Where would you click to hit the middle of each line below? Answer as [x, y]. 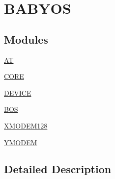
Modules [26, 39]
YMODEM [21, 142]
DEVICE [18, 92]
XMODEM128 [26, 125]
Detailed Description [58, 168]
